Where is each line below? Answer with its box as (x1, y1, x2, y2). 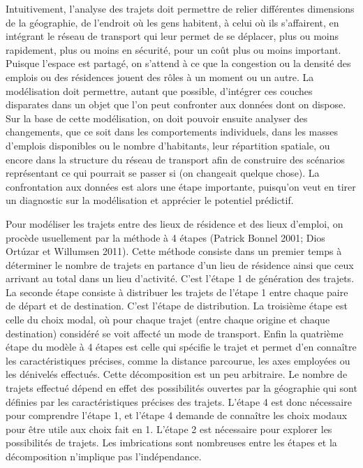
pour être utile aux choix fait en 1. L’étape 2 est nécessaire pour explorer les (6, 421, 332, 436)
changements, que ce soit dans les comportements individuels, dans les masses (6, 124, 339, 139)
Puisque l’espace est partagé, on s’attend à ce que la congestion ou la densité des (6, 56, 351, 71)
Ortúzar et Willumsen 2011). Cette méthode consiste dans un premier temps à (6, 244, 342, 258)
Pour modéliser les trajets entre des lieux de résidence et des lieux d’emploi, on (6, 216, 343, 231)
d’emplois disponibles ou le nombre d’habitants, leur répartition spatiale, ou (6, 138, 330, 152)
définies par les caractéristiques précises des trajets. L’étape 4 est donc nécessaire (6, 394, 352, 409)
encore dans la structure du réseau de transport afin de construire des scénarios (6, 152, 345, 166)
